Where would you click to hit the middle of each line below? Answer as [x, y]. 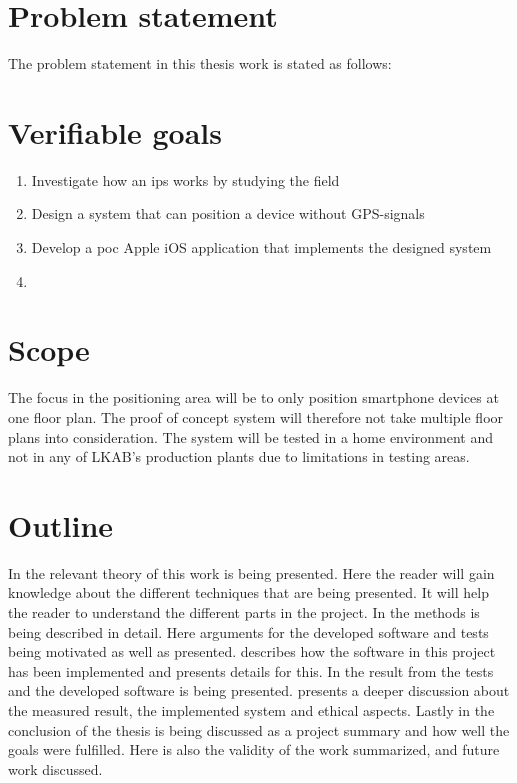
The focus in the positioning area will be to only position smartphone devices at [253, 397]
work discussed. [55, 768]
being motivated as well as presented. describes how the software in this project [252, 651]
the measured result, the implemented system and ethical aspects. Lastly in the [251, 710]
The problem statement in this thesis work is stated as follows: [200, 63]
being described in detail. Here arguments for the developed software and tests [248, 631]
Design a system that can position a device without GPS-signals [228, 213]
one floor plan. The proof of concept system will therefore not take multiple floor [256, 416]
